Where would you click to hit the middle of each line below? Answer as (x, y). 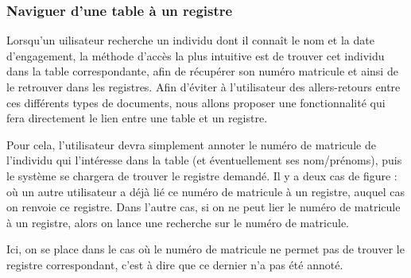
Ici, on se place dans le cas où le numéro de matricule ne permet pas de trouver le (205, 249)
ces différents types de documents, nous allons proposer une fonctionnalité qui (196, 102)
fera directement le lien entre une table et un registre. (137, 118)
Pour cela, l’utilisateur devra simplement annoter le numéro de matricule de (191, 144)
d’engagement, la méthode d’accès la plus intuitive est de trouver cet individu (196, 55)
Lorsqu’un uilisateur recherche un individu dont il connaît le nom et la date (190, 40)
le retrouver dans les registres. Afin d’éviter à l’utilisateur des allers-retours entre (204, 87)
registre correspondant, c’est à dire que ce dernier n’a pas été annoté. (175, 264)
